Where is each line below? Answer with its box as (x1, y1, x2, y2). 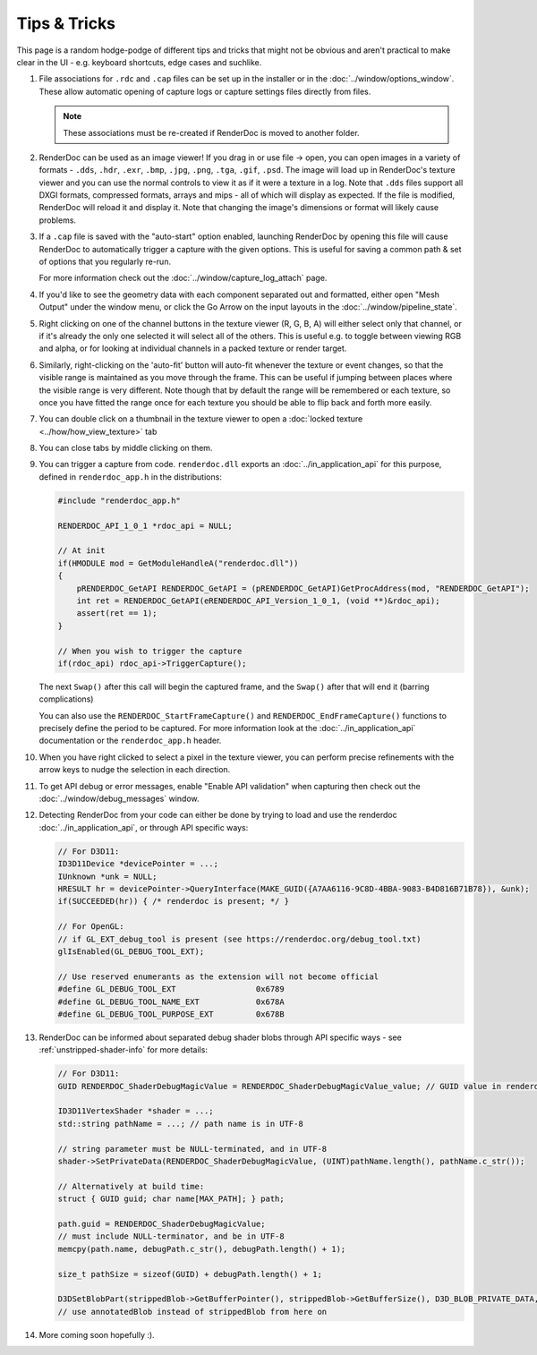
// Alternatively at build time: (57, 1181, 205, 1191)
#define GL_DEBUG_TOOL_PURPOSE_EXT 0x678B (57, 1009, 286, 1019)
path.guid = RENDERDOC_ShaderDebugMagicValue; (57, 1218, 266, 1229)
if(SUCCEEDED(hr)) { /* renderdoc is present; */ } (57, 896, 290, 907)
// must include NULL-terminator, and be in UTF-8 (57, 1231, 286, 1241)
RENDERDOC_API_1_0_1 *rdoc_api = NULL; (57, 520, 233, 531)
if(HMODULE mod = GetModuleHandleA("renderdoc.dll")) (57, 558, 299, 568)
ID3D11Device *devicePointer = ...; (57, 859, 219, 869)
